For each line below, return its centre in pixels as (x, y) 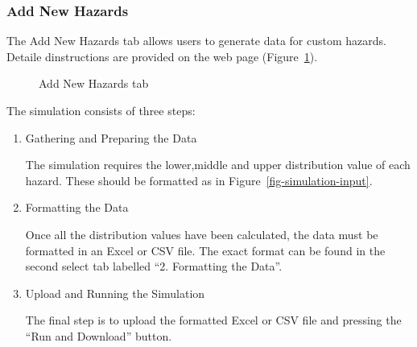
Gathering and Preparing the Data (111, 137)
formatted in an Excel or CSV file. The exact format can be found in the (205, 250)
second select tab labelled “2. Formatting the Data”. (154, 266)
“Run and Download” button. (99, 335)
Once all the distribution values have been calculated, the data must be (202, 234)
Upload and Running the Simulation (115, 293)
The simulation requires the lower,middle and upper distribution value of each (218, 165)
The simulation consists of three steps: (101, 110)
